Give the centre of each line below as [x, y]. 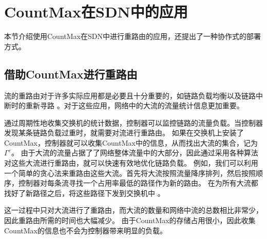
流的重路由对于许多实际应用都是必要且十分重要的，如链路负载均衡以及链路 [130, 95]
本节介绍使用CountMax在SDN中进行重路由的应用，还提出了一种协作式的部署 [132, 36]
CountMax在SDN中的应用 [96, 12]
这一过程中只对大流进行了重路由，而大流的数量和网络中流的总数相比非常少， [133, 210]
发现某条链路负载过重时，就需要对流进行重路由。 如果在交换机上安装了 [124, 133]
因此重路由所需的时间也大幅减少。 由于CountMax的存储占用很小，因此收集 [130, 220]
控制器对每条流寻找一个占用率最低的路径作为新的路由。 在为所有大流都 [138, 183]
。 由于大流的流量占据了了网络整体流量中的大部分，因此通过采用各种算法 [135, 153]
